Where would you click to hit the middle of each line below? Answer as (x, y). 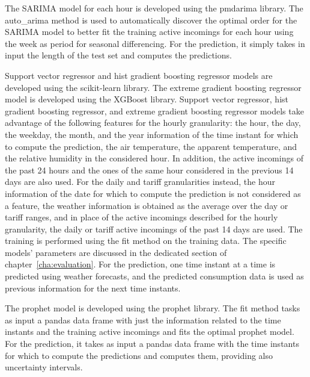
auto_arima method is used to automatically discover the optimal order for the (151, 20)
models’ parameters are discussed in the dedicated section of (116, 252)
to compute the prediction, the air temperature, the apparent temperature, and (151, 146)
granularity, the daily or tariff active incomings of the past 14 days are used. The (154, 229)
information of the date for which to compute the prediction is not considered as (153, 193)
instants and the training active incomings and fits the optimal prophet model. (150, 332)
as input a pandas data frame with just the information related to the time (143, 319)
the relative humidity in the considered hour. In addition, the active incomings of (154, 158)
